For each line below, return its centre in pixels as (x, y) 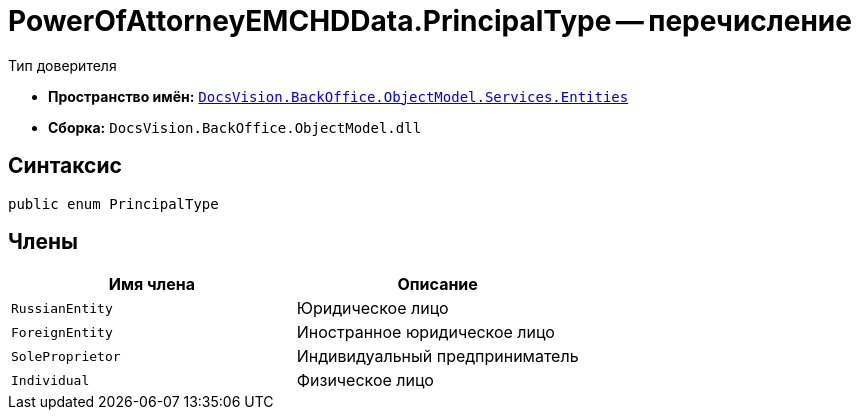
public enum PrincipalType (113, 203)
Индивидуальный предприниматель (437, 356)
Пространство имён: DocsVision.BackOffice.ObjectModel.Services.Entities (338, 96)
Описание (437, 284)
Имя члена (152, 284)
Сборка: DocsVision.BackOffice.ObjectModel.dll (235, 127)
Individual (50, 380)
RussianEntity (62, 308)
